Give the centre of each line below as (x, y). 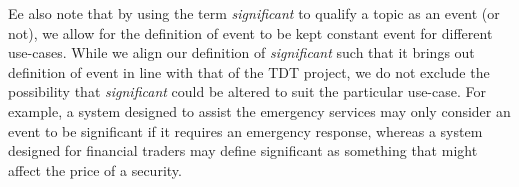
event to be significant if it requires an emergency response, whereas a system (245, 130)
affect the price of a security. (95, 169)
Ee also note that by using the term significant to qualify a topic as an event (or (254, 13)
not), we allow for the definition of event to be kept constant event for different (250, 32)
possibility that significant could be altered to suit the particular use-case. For (247, 91)
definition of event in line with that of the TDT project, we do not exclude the (249, 71)
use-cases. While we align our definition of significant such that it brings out (241, 52)
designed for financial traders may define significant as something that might (243, 150)
